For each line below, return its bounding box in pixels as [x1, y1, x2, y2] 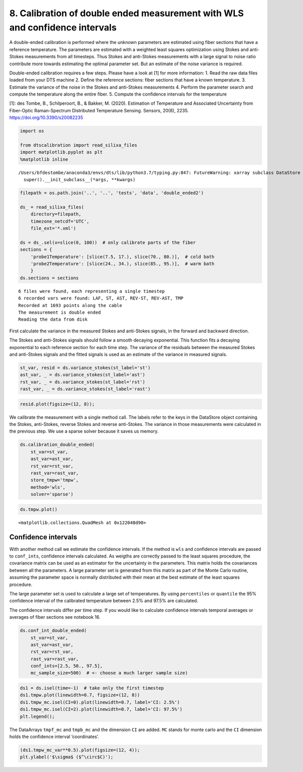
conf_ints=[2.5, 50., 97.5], [30, 663, 103, 669]
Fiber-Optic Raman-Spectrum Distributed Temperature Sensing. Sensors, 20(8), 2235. [9, 107, 189, 113]
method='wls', [30, 484, 66, 490]
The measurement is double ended [18, 310, 101, 315]
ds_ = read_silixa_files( [20, 204, 84, 210]
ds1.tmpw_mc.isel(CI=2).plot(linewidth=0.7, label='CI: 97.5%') [20, 706, 183, 712]
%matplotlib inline [20, 156, 68, 162]
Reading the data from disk [18, 317, 88, 322]
